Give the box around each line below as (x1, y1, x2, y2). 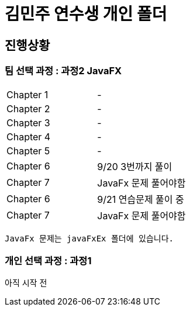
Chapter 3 (6, 116, 50, 129)
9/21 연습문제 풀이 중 (97, 193, 184, 205)
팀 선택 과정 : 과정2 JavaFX (5, 65, 122, 77)
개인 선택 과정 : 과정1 (5, 254, 92, 267)
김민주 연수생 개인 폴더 (5, 4, 167, 24)
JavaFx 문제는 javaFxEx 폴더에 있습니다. (5, 233, 174, 243)
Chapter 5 (6, 144, 50, 157)
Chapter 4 (6, 130, 51, 143)
